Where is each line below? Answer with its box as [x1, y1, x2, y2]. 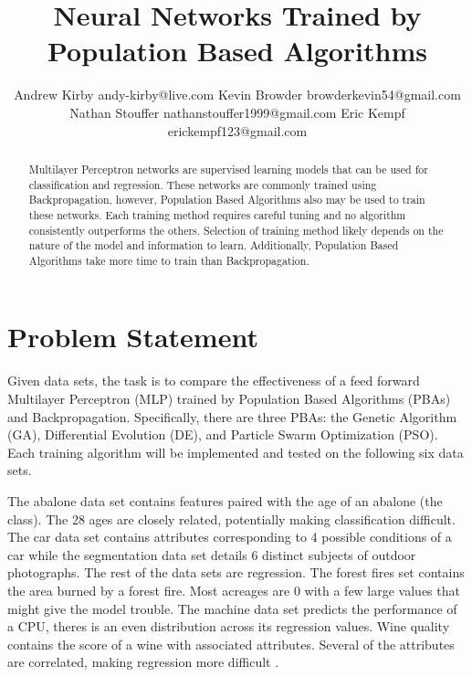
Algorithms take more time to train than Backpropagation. [28, 252, 309, 268]
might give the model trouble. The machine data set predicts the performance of [7, 598, 457, 618]
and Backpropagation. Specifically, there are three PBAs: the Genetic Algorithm [7, 407, 457, 426]
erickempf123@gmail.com [167, 121, 308, 140]
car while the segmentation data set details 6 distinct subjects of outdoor [7, 545, 416, 564]
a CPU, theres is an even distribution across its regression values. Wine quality [7, 617, 450, 636]
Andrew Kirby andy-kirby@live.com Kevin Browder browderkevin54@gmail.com [14, 85, 461, 104]
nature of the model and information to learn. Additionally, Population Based [28, 238, 399, 253]
